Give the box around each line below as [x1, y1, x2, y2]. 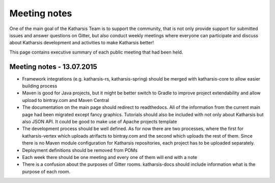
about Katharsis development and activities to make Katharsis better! [9, 40, 154, 46]
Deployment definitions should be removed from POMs [22, 147, 137, 153]
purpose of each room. [22, 168, 71, 174]
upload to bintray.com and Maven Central [22, 97, 109, 103]
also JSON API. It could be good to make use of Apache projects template [22, 118, 177, 124]
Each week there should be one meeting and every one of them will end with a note [22, 154, 198, 160]
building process [22, 83, 58, 89]
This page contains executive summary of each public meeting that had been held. [9, 49, 183, 55]
